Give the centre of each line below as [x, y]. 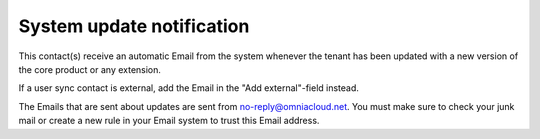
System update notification [134, 26]
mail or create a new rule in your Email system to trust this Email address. [169, 121]
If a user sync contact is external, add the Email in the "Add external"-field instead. [189, 88]
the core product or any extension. [90, 69]
